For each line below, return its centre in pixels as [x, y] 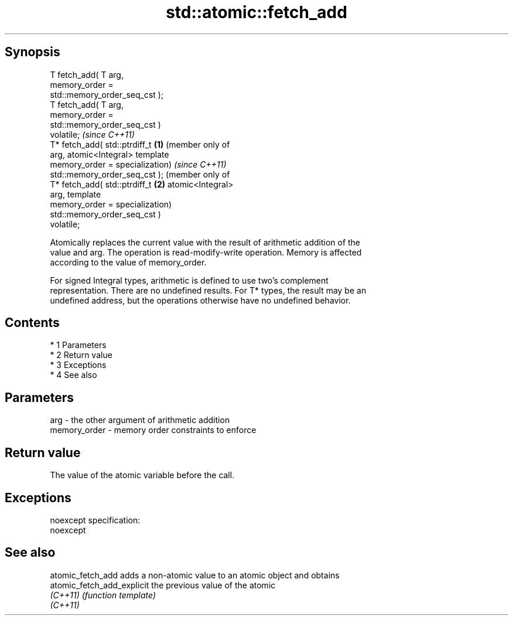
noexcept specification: [95, 520]
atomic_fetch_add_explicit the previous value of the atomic [163, 585]
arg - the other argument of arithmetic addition [140, 420]
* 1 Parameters [78, 345]
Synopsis [33, 52]
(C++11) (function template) [103, 595]
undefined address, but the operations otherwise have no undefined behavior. [200, 300]
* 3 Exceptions [78, 365]
